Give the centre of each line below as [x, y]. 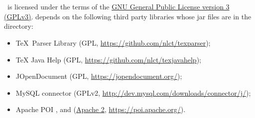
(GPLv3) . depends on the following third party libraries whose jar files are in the [128, 16]
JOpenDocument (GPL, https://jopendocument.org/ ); [99, 76]
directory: [19, 26]
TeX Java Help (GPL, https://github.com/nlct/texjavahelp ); [108, 59]
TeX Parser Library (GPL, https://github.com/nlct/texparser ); [113, 42]
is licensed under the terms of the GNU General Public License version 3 [118, 7]
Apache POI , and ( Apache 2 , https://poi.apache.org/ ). [101, 109]
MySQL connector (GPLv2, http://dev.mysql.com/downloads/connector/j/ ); [133, 92]
